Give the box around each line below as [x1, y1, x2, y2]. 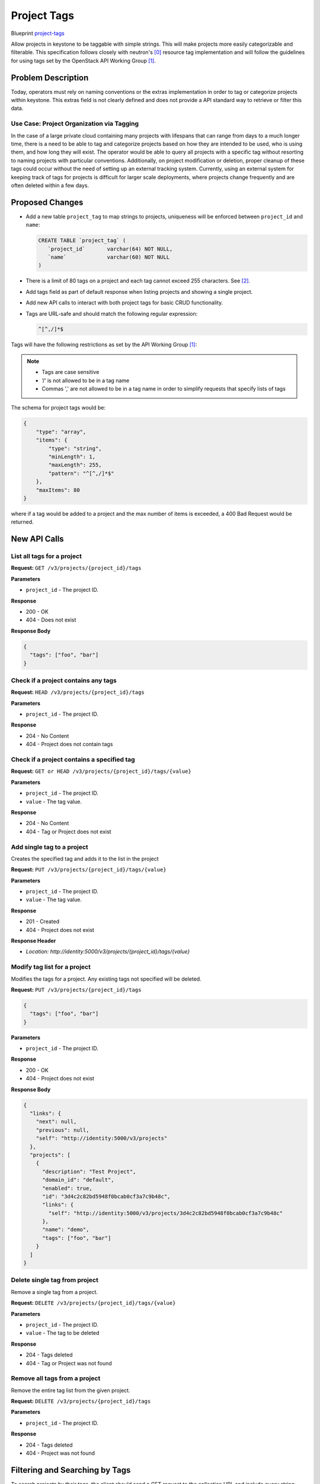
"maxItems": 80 [36, 487, 80, 493]
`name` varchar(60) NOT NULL [47, 253, 170, 261]
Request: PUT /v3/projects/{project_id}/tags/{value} [11, 866, 167, 873]
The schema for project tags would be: [11, 404, 106, 411]
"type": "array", [36, 428, 87, 435]
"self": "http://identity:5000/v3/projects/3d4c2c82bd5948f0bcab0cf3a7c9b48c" [48, 1210, 283, 1216]
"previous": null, [36, 1127, 89, 1133]
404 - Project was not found [25, 1449, 95, 1457]
